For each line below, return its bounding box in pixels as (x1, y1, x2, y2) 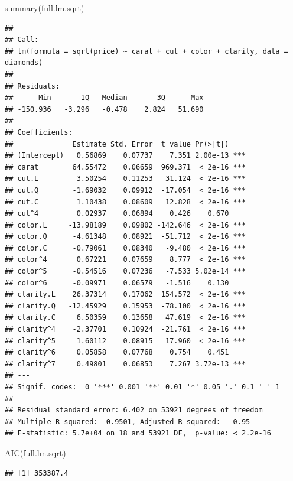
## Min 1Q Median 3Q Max (5, 93, 204, 102)
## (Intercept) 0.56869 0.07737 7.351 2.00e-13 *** (5, 151, 246, 160)
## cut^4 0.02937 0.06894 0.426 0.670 (5, 209, 229, 218)
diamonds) (5, 58, 43, 67)
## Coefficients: (5, 128, 73, 136)
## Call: (5, 35, 39, 44)
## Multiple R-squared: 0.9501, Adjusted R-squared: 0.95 (5, 417, 250, 426)
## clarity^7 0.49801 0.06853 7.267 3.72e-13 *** (5, 359, 246, 368)
